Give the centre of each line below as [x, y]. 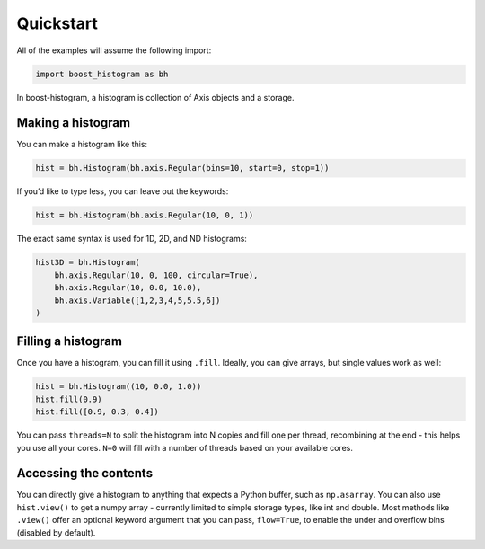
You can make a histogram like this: [82, 145]
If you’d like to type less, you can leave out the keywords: [123, 191]
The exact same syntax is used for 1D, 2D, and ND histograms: [132, 239]
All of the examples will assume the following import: [114, 50]
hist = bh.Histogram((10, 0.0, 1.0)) [119, 387]
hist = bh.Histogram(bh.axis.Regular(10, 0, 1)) [145, 215]
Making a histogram [73, 123]
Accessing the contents [84, 473]
